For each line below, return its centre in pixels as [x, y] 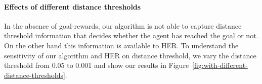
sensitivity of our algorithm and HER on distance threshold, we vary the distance [130, 55]
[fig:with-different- [220, 65]
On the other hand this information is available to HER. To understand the [121, 45]
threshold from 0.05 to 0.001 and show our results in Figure [97, 65]
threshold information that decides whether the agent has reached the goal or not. [131, 35]
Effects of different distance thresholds [73, 6]
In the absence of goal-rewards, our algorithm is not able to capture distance [123, 25]
